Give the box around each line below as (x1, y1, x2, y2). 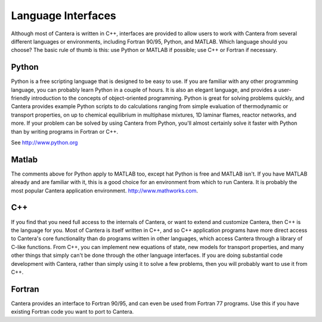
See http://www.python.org (11, 139, 78, 146)
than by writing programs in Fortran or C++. (11, 128, 119, 135)
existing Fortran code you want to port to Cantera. (11, 308, 134, 315)
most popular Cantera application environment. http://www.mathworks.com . (11, 187, 199, 194)
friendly (11, 94, 30, 102)
